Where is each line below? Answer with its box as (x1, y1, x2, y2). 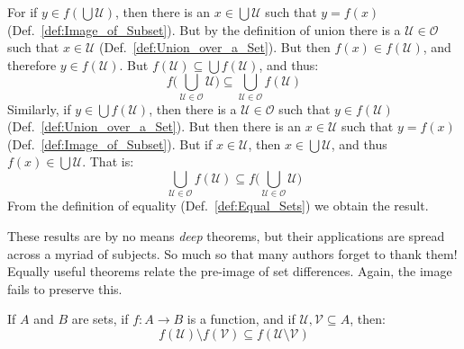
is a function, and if (187, 309, 296, 328)
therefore (7, 55, 57, 74)
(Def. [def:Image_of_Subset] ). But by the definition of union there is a (7, 20, 401, 39)
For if (7, 3, 38, 21)
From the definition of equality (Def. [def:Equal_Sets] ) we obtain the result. (7, 196, 429, 215)
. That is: (82, 152, 134, 171)
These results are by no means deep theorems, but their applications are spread (7, 227, 445, 245)
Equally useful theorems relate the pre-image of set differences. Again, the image (7, 262, 452, 281)
